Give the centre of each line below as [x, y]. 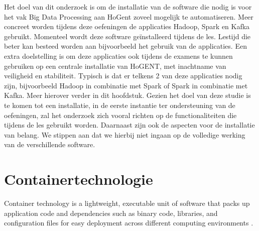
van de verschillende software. [50, 144]
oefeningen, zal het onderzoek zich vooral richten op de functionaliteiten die [120, 115]
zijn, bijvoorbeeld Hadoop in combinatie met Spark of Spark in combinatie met [126, 85]
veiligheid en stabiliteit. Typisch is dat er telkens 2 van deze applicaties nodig [123, 76]
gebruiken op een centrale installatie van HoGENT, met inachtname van [115, 66]
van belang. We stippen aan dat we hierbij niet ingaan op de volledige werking [125, 134]
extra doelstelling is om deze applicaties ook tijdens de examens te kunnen [118, 55]
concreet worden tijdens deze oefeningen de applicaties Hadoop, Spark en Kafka [127, 26]
